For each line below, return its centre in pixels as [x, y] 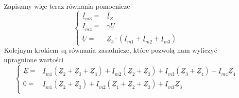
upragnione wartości [34, 59]
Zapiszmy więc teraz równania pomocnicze [67, 6]
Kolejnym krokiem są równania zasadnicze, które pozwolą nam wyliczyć [111, 50]
